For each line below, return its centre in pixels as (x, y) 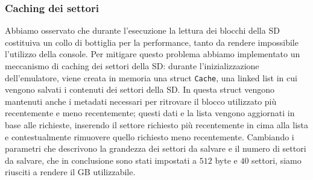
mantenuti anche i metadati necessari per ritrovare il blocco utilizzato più (141, 101)
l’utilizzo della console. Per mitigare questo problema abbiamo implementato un (153, 54)
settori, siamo (277, 160)
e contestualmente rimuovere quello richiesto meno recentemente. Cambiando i (150, 136)
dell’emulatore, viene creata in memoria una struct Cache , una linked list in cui (151, 77)
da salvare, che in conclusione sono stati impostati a (101, 160)
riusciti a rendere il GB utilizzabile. (70, 172)
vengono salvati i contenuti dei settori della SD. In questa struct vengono (140, 89)
